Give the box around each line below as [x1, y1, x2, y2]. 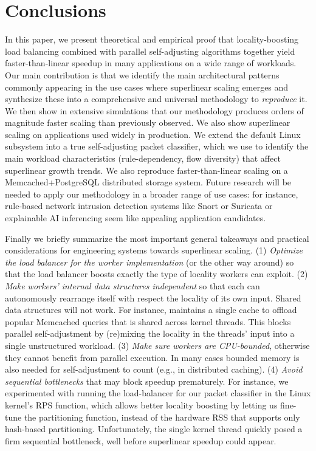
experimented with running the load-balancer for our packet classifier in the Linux [5, 387, 311, 399]
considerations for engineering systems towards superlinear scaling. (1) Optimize [5, 244, 303, 256]
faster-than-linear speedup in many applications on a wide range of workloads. [5, 57, 297, 69]
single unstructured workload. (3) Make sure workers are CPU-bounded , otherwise [5, 339, 310, 351]
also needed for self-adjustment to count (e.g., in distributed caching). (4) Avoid [5, 363, 303, 376]
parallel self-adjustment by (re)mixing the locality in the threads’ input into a [5, 327, 295, 340]
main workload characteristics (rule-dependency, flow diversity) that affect [5, 152, 281, 165]
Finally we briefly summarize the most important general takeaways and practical [5, 232, 309, 244]
